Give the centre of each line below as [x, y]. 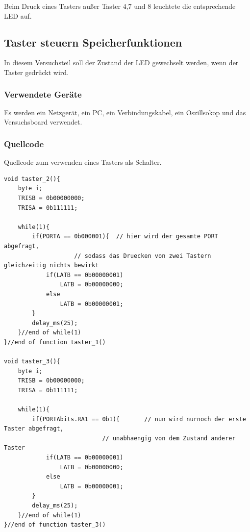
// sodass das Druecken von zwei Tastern [143, 256]
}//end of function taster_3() [55, 525]
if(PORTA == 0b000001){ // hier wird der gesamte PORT [125, 237]
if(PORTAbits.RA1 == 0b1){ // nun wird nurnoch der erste [139, 419]
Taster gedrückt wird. [37, 72]
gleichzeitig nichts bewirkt [51, 266]
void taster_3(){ [32, 362]
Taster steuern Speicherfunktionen [93, 42]
